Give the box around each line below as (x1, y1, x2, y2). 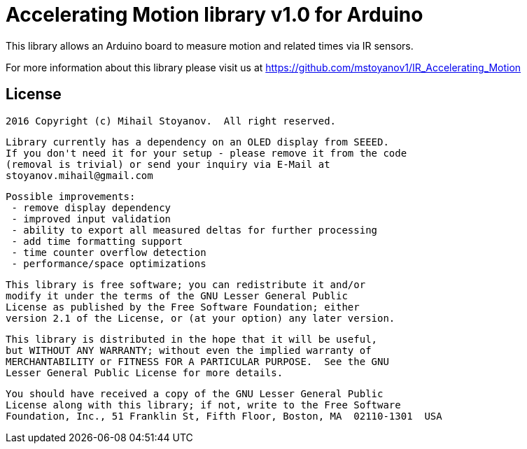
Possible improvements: (6, 190, 136, 202)
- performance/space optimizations (11, 257, 206, 269)
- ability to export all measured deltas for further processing (11, 224, 378, 236)
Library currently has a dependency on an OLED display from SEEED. (6, 136, 389, 148)
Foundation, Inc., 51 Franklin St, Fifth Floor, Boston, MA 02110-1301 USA (6, 410, 442, 422)
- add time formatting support (11, 235, 183, 247)
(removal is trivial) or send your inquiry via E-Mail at (6, 158, 330, 170)
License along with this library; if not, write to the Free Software (6, 399, 401, 411)
